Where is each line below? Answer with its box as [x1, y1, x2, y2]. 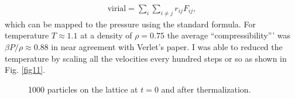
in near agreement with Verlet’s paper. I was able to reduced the [51, 41, 283, 53]
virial [107, 5, 126, 13]
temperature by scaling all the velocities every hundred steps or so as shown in [5, 52, 287, 64]
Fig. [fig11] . [5, 63, 46, 76]
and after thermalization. [161, 83, 251, 95]
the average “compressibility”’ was [167, 29, 290, 41]
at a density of [80, 29, 132, 41]
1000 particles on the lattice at [28, 83, 138, 95]
